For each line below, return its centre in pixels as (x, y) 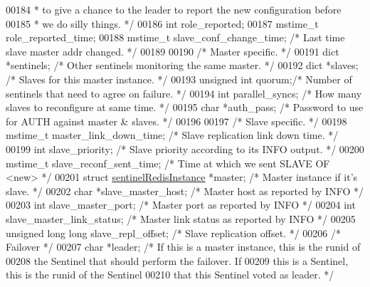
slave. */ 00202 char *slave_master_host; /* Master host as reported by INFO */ (185, 191)
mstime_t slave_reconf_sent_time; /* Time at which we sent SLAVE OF (168, 163)
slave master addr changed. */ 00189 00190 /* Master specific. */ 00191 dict (173, 51)
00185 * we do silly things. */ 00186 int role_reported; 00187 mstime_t (162, 23)
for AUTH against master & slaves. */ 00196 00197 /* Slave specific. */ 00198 (176, 121)
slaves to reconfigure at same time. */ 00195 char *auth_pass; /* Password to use (185, 107)
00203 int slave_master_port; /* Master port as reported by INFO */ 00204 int (181, 205)
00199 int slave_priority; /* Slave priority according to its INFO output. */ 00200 (185, 148)
